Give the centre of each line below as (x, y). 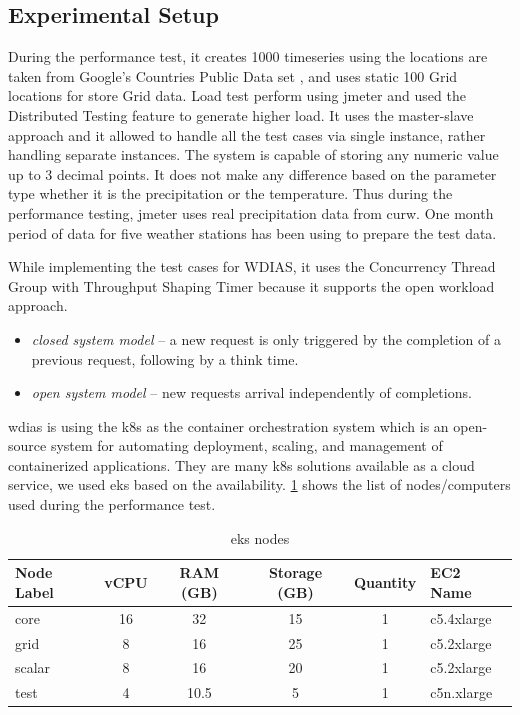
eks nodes (260, 537)
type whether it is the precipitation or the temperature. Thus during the (230, 193)
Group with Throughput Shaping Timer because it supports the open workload (251, 285)
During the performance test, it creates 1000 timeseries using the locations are (248, 56)
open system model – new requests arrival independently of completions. (251, 392)
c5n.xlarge (461, 692)
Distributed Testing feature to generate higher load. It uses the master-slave (241, 114)
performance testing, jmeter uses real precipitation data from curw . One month (251, 212)
